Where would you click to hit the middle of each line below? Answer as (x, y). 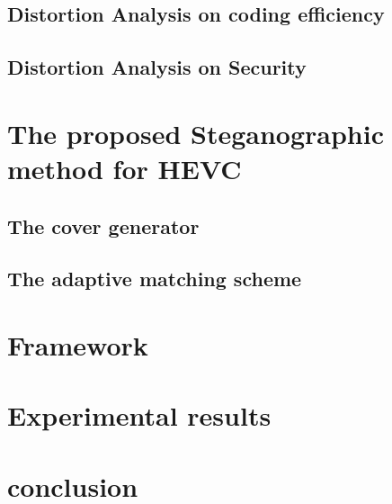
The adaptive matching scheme (155, 279)
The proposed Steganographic (196, 133)
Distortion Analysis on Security (157, 67)
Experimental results (139, 415)
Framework (78, 344)
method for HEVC (125, 168)
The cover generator (103, 225)
